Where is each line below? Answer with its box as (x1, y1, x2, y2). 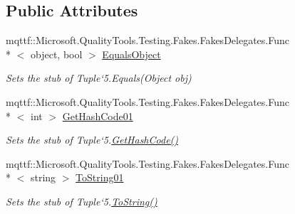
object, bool (30, 46, 83, 61)
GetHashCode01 (62, 108, 133, 123)
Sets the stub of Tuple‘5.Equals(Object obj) (6, 70, 192, 85)
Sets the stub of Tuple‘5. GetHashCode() (6, 132, 179, 147)
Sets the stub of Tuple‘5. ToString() (6, 193, 157, 208)
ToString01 (76, 170, 124, 185)
